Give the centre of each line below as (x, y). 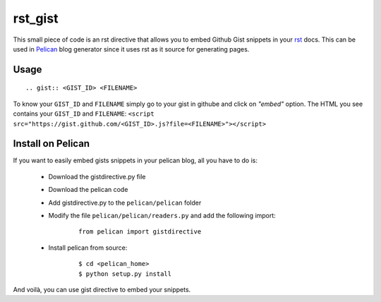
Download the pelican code (88, 190)
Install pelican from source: (88, 248)
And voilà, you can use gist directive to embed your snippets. (102, 289)
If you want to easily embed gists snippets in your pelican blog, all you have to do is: (135, 161)
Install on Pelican (52, 144)
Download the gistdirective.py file (97, 176)
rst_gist (36, 18)
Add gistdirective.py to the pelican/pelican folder (125, 203)
